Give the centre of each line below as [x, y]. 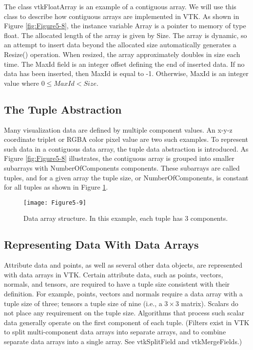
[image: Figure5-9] [55, 203]
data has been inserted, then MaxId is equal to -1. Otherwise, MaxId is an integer [126, 73]
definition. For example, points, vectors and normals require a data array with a [123, 293]
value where [21, 83]
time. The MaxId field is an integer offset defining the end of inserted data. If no [124, 64]
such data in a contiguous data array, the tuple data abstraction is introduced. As [126, 148]
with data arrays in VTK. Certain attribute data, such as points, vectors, [114, 274]
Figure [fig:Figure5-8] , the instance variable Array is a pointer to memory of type [125, 26]
